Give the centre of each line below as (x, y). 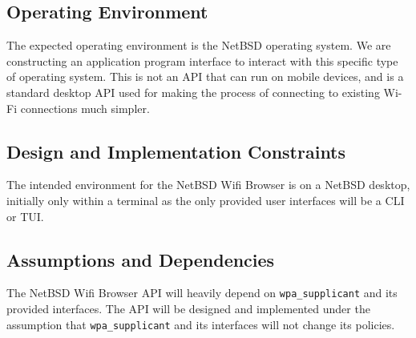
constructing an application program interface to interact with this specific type (202, 60)
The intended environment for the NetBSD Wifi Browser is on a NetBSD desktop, (208, 185)
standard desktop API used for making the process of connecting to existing (193, 92)
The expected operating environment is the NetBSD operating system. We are (199, 45)
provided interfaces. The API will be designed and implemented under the (188, 309)
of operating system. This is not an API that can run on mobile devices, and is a (205, 76)
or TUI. (25, 216)
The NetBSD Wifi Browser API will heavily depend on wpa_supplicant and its (202, 293)
